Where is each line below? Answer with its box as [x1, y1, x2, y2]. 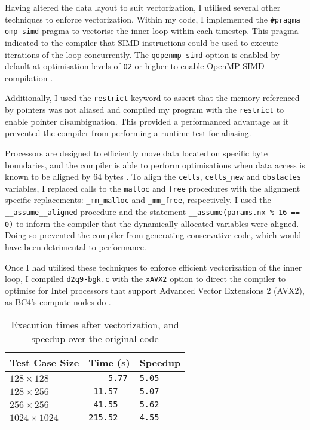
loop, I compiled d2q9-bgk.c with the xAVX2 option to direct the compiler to [5, 272, 286, 285]
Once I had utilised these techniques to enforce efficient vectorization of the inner [5, 260, 302, 273]
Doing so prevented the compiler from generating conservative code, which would [5, 229, 302, 241]
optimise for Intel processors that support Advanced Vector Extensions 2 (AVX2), [5, 284, 305, 296]
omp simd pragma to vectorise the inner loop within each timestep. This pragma [5, 24, 299, 37]
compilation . [5, 71, 53, 84]
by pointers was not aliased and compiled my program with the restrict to [5, 103, 284, 116]
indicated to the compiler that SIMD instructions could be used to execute [5, 36, 278, 48]
